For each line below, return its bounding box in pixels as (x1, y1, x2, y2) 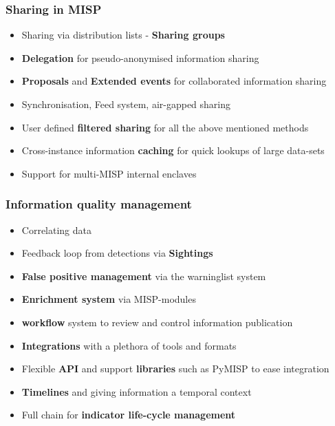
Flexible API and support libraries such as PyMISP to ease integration (21, 361, 329, 376)
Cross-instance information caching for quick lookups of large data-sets (21, 143, 325, 158)
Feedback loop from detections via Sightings (21, 246, 213, 260)
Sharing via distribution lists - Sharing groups (21, 28, 225, 42)
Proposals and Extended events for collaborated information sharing (21, 74, 327, 88)
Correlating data (21, 222, 92, 237)
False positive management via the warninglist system (21, 268, 266, 283)
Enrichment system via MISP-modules (21, 292, 196, 306)
